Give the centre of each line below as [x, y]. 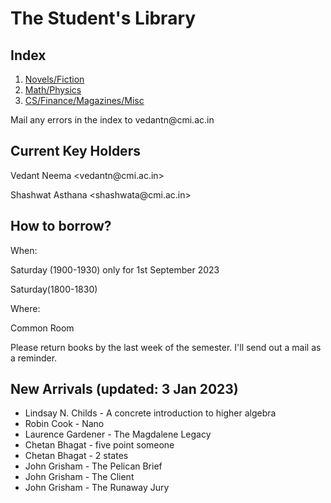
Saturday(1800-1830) [54, 289]
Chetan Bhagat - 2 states [76, 456]
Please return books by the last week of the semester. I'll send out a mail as [166, 347]
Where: [25, 308]
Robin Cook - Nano [64, 424]
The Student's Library [103, 18]
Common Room [42, 328]
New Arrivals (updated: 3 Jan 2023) [124, 389]
